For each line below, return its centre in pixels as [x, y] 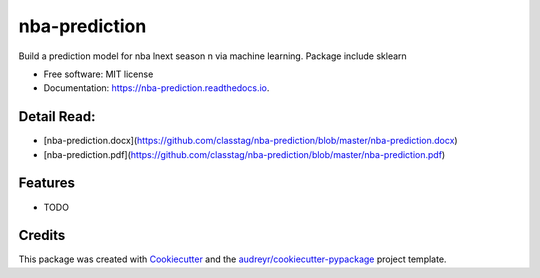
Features [46, 183]
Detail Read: [57, 116]
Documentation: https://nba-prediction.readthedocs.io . [156, 88]
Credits [42, 235]
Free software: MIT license [98, 74]
